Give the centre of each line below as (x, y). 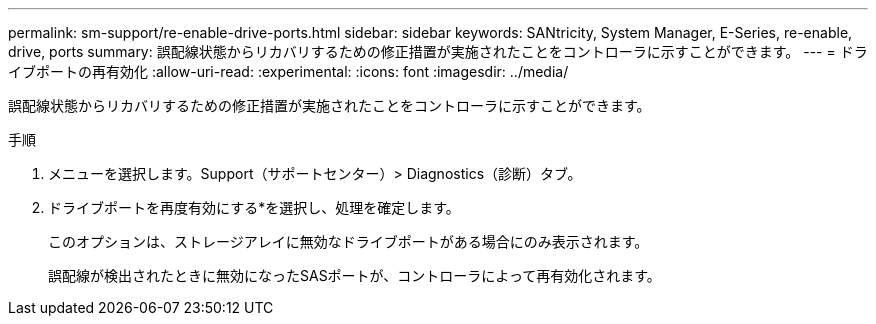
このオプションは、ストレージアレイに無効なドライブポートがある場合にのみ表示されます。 (348, 241)
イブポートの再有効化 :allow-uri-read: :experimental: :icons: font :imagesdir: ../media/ (288, 71)
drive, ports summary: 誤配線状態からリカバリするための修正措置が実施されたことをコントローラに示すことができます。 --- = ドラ (438, 51)
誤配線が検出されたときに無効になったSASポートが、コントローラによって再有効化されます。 (354, 275)
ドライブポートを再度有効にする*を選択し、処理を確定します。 (254, 207)
